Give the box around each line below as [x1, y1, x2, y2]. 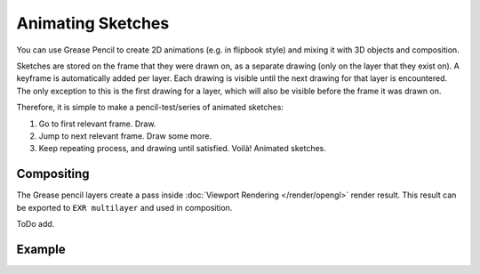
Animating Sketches [16, 13, 170, 33]
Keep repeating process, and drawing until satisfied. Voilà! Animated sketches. [38, 143, 326, 154]
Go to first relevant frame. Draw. [38, 118, 156, 129]
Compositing [16, 166, 90, 181]
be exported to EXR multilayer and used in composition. [16, 202, 233, 213]
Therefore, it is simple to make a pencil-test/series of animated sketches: [16, 102, 284, 113]
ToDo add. [16, 218, 55, 229]
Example [16, 241, 66, 257]
